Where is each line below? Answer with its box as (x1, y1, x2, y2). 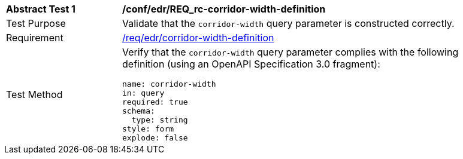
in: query (122, 88, 165, 97)
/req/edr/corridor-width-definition (122, 32, 274, 44)
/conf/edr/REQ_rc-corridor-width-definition (122, 3, 326, 15)
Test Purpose (6, 17, 66, 29)
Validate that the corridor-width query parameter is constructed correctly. (122, 17, 455, 29)
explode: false (122, 133, 188, 142)
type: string (131, 115, 188, 124)
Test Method (6, 88, 63, 100)
